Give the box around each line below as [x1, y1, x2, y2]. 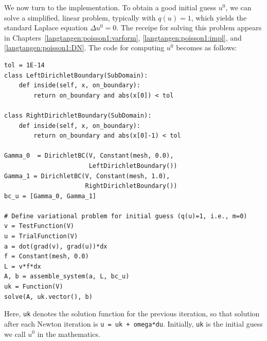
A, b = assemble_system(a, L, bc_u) [4, 273, 130, 280]
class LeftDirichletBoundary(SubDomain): [4, 71, 148, 79]
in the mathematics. [37, 328, 100, 339]
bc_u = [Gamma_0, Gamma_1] [4, 192, 96, 200]
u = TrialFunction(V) [4, 233, 78, 240]
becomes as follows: [176, 42, 237, 53]
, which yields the [191, 12, 247, 23]
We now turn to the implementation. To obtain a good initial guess [4, 2, 217, 12]
